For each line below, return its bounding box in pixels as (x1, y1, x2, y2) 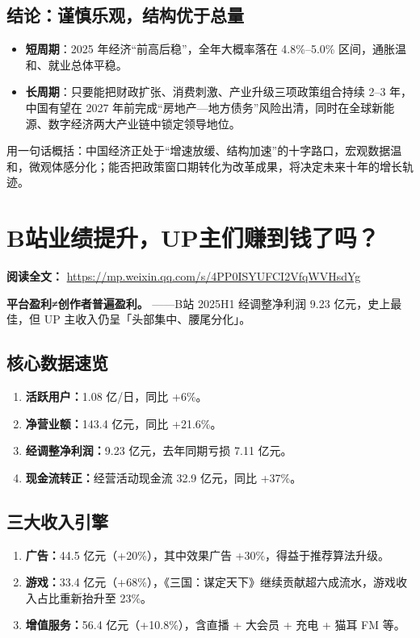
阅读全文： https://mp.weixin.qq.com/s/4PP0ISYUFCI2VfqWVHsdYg (6, 268, 361, 285)
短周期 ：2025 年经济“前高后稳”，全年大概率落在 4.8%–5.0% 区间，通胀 (25, 40, 396, 57)
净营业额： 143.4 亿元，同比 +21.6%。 (25, 415, 222, 432)
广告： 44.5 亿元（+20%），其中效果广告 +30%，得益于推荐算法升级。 (25, 546, 390, 563)
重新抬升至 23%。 (59, 589, 153, 606)
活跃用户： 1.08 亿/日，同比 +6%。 (25, 388, 208, 405)
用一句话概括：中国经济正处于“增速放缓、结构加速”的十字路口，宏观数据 (6, 142, 391, 159)
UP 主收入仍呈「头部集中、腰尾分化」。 (44, 311, 251, 327)
